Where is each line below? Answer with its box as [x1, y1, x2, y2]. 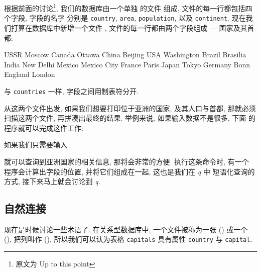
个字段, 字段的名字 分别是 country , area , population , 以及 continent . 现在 [4, 13, 246, 23]
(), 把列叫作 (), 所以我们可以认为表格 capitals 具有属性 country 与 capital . [4, 234, 252, 244]
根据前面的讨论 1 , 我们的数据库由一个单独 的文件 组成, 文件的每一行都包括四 [4, 2, 252, 13]
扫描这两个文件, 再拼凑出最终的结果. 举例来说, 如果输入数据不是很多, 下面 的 [4, 113, 255, 123]
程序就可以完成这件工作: [4, 122, 83, 133]
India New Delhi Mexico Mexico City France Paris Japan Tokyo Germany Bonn [4, 59, 250, 69]
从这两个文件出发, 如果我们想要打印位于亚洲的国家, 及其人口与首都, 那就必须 [4, 103, 256, 113]
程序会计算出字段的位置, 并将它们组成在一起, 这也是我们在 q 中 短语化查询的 [4, 166, 255, 176]
